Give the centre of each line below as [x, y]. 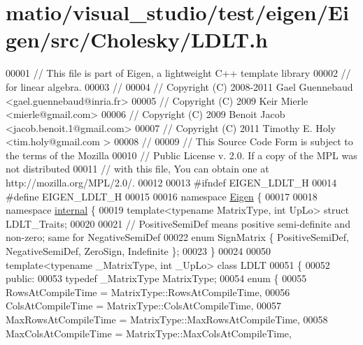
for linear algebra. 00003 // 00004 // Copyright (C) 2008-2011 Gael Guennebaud [179, 86]
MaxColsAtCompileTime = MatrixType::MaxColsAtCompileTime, [149, 333]
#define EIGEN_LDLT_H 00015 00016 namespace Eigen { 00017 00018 [162, 196]
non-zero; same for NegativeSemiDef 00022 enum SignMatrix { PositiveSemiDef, [177, 237]
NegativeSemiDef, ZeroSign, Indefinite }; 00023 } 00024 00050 [138, 251]
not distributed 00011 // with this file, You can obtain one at [137, 169]
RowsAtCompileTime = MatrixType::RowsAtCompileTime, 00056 [148, 292]
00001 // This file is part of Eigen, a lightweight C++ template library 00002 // [178, 73]
